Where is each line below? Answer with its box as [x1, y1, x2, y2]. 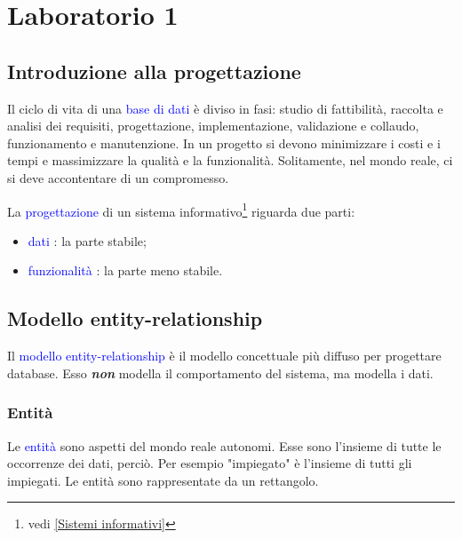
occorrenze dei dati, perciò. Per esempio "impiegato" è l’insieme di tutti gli [7, 454, 412, 472]
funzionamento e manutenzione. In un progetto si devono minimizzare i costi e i [7, 133, 441, 152]
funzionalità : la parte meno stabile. [28, 261, 223, 280]
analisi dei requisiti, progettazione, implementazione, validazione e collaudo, [7, 116, 419, 135]
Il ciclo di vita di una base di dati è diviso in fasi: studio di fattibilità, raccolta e [7, 99, 443, 117]
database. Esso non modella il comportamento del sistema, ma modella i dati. [7, 363, 434, 382]
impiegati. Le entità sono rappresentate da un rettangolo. [7, 471, 319, 489]
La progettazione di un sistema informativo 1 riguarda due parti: [7, 199, 355, 220]
